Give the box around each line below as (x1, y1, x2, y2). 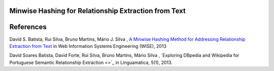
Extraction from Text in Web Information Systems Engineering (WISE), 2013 (9, 43, 167, 49)
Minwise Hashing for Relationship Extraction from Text (9, 7, 186, 15)
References (9, 23, 47, 31)
